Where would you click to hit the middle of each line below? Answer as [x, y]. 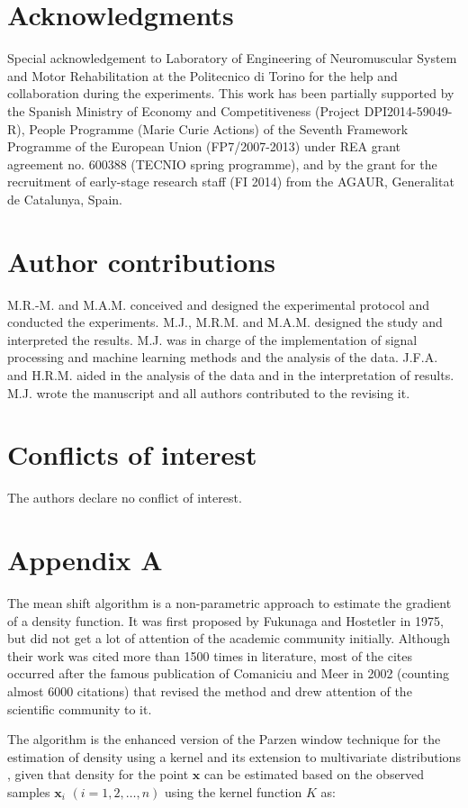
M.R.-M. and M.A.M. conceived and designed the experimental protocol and [218, 304]
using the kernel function [234, 791]
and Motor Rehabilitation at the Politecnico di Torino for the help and [202, 75]
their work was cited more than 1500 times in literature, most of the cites [210, 655]
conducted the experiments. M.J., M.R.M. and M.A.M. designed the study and [225, 322]
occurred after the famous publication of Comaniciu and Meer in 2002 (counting [229, 673]
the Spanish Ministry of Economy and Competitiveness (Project [184, 110]
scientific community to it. [80, 708]
